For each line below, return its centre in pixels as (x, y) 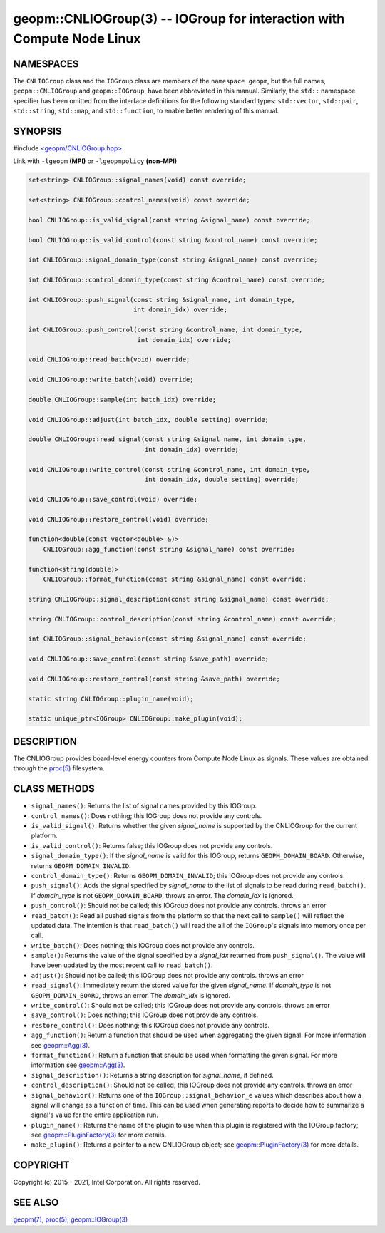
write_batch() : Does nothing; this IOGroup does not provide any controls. (143, 945)
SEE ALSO (36, 1203)
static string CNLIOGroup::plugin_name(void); (111, 699)
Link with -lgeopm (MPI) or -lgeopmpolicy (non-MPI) (95, 161)
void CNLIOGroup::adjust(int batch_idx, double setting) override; (149, 419)
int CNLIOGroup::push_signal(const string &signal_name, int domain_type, (162, 300)
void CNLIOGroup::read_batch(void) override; (109, 360)
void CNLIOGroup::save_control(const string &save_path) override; (149, 659)
